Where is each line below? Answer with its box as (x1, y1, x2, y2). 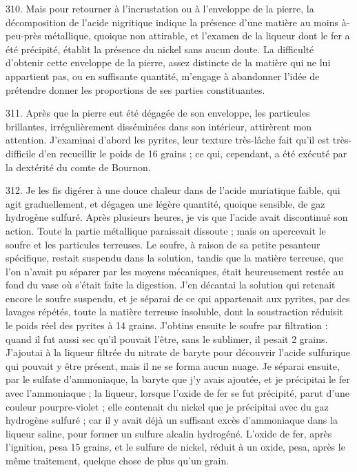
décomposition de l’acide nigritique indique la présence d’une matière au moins (6, 14, 338, 29)
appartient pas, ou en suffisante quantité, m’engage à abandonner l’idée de (6, 68, 320, 83)
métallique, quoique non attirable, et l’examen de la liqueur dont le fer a (44, 28, 350, 43)
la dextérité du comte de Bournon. (6, 159, 151, 174)
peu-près (6, 28, 41, 43)
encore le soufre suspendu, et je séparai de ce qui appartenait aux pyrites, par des (6, 291, 350, 305)
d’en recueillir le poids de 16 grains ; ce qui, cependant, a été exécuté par (39, 146, 347, 160)
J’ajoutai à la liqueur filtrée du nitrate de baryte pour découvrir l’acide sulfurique (6, 345, 351, 360)
